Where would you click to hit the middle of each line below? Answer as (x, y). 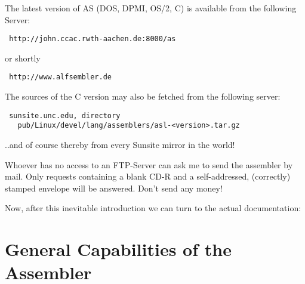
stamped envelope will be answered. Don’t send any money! (114, 188)
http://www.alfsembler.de (60, 77)
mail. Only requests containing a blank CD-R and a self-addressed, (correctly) (148, 176)
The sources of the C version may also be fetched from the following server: (143, 96)
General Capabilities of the (118, 249)
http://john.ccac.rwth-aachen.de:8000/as (93, 39)
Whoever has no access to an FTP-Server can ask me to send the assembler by (149, 164)
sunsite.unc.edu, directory (65, 115)
